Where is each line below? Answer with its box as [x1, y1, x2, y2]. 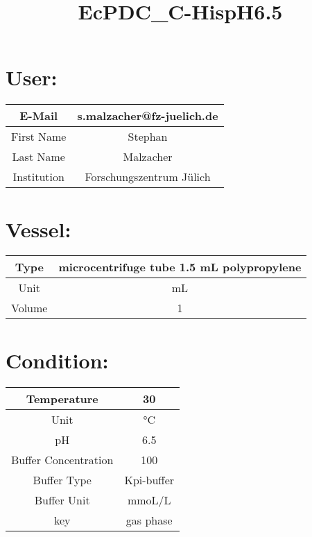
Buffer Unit [34, 491, 90, 508]
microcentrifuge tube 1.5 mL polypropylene [58, 259, 302, 275]
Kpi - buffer [124, 471, 175, 488]
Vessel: [6, 214, 71, 243]
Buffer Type [33, 471, 92, 488]
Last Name [12, 148, 65, 165]
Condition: [6, 346, 109, 374]
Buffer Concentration [11, 451, 114, 468]
